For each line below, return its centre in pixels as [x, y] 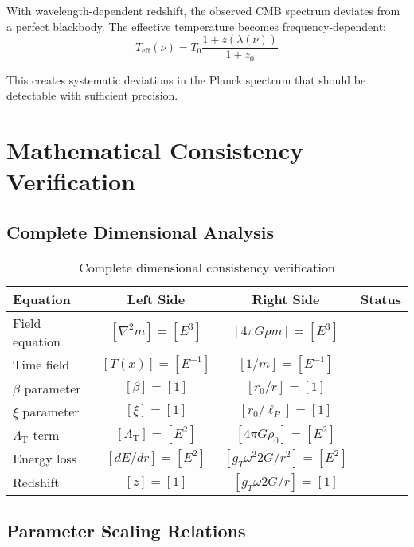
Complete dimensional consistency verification [207, 267]
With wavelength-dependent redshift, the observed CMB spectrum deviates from [203, 10]
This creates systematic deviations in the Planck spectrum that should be [186, 79]
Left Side [156, 299]
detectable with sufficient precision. [92, 95]
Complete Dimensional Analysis [140, 231]
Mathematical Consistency [155, 150]
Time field [41, 365]
